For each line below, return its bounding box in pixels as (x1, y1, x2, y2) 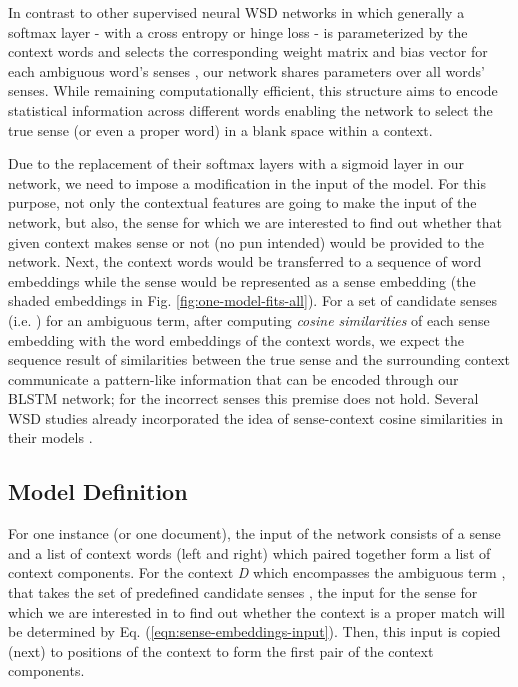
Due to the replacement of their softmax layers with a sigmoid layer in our (8, 153, 464, 174)
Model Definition (8, 476, 188, 507)
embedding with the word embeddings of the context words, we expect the (8, 329, 464, 350)
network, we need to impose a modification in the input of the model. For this (8, 172, 486, 193)
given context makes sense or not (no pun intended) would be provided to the (8, 231, 484, 252)
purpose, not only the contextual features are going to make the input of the (8, 192, 477, 213)
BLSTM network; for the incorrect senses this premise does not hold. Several (8, 388, 479, 409)
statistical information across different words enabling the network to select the (8, 99, 493, 120)
